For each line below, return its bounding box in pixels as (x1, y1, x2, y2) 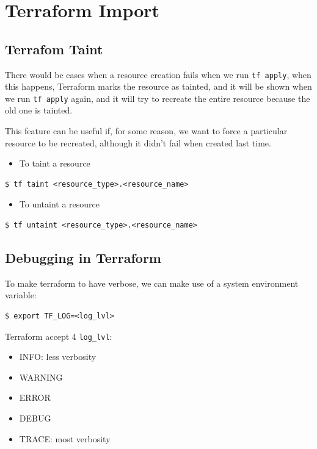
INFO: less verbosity (19, 350, 97, 363)
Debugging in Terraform (5, 248, 161, 267)
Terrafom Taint (5, 39, 103, 58)
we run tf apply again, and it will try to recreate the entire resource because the (5, 92, 310, 104)
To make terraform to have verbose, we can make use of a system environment (5, 276, 299, 289)
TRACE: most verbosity (19, 432, 111, 445)
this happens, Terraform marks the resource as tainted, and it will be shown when (5, 80, 312, 93)
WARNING (19, 370, 63, 383)
